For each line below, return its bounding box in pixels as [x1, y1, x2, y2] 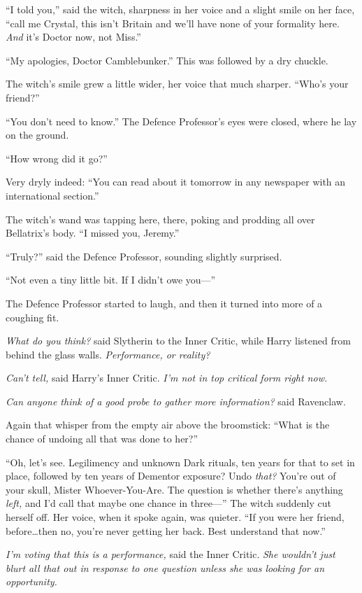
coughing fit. [6, 309, 59, 324]
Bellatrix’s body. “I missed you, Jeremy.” [6, 225, 180, 240]
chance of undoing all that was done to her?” [6, 431, 198, 446]
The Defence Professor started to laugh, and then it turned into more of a [6, 295, 323, 310]
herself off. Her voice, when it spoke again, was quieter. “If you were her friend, [6, 510, 345, 524]
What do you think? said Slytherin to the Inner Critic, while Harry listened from [6, 333, 351, 348]
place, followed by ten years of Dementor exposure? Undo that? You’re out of [6, 468, 336, 483]
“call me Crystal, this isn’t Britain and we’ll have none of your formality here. [6, 15, 340, 30]
